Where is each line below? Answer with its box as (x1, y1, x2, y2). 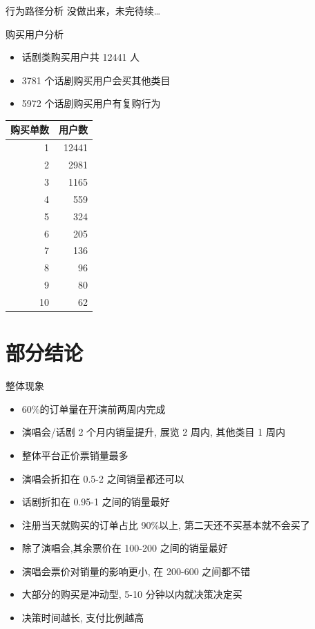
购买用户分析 (6, 26, 64, 41)
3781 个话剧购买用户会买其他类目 (21, 72, 171, 87)
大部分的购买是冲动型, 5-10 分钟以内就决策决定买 (21, 587, 242, 601)
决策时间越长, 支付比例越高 (21, 610, 144, 625)
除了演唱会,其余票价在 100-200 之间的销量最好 (21, 541, 228, 555)
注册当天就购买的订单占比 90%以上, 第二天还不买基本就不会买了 (21, 517, 310, 532)
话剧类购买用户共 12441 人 (21, 50, 140, 64)
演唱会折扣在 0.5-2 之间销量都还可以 (21, 471, 184, 485)
